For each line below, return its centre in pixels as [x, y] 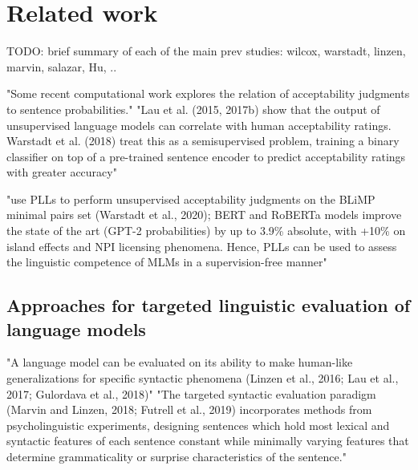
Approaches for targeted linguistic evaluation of [209, 305]
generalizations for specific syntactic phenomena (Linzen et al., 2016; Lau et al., [203, 378]
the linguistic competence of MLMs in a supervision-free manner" [167, 262]
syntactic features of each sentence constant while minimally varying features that [208, 441]
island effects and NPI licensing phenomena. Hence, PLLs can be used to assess [202, 246]
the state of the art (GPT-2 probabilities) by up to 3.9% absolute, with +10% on [206, 231]
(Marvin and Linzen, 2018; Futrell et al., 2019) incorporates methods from [189, 409]
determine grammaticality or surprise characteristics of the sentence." [177, 456]
